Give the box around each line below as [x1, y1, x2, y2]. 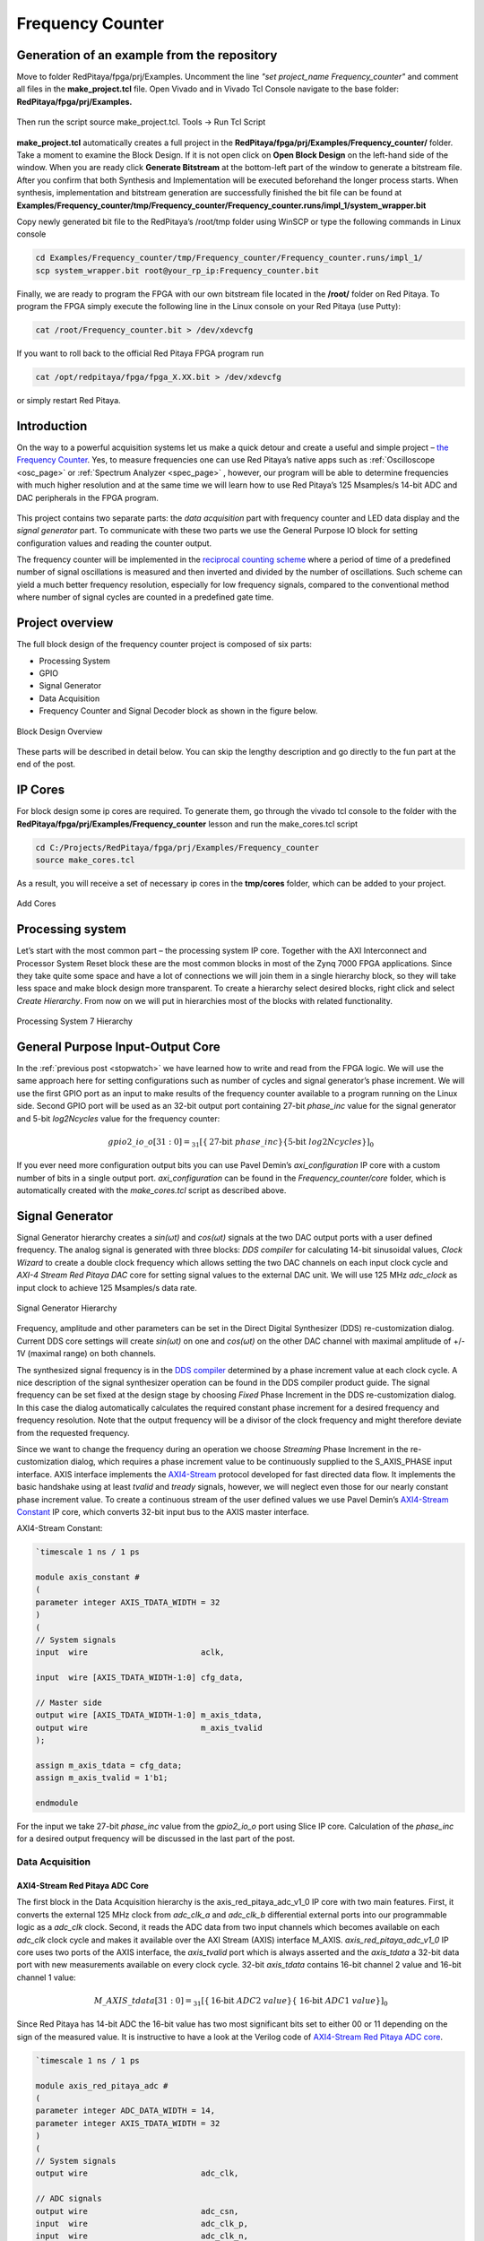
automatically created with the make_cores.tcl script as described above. [16, 1185, 287, 1196]
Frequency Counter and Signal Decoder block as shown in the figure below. [39, 705, 318, 716]
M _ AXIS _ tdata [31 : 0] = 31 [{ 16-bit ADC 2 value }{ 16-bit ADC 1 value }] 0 [93, 1995, 389, 2008]
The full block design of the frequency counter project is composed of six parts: [16, 639, 313, 650]
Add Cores [16, 898, 56, 909]
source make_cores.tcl [35, 854, 135, 865]
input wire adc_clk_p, [35, 2219, 248, 2228]
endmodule [35, 1798, 79, 1808]
